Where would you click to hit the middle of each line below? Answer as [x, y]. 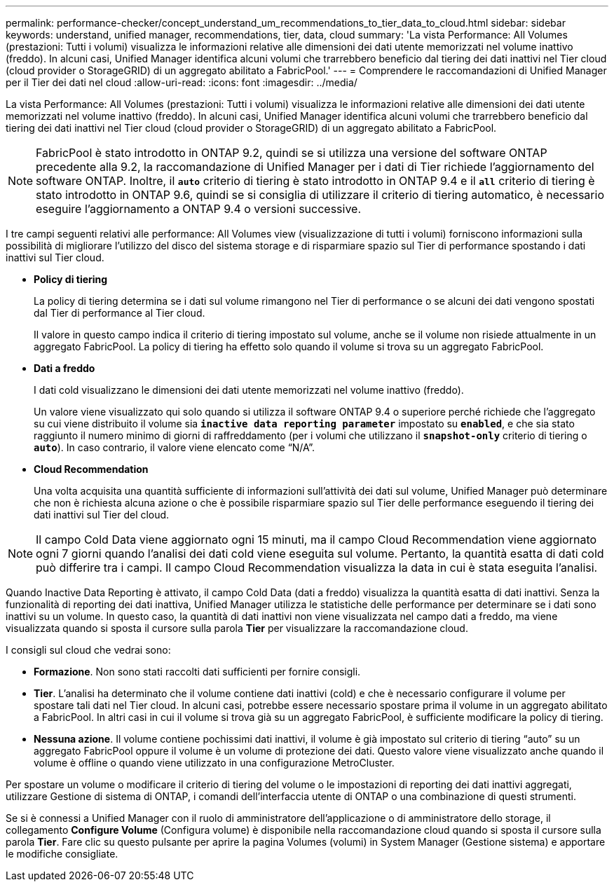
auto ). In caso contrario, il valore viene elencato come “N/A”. [175, 447]
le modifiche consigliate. [62, 854]
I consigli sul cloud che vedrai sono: [88, 650]
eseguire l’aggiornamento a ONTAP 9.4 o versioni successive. [199, 209]
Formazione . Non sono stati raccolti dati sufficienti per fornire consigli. [197, 672]
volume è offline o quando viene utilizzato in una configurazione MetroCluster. [214, 763]
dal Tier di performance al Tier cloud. [120, 313]
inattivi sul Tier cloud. [55, 257]
